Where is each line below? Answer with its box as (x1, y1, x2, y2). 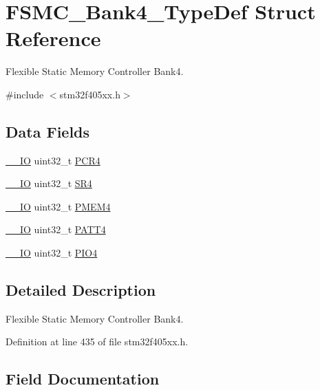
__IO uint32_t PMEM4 (6, 199, 111, 213)
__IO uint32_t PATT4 (6, 222, 106, 237)
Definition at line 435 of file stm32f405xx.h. (6, 334, 189, 349)
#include (6, 87, 44, 101)
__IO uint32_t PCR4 (6, 153, 100, 167)
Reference (6, 24, 101, 52)
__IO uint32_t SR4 (6, 176, 92, 191)
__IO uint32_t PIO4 (6, 246, 98, 260)
